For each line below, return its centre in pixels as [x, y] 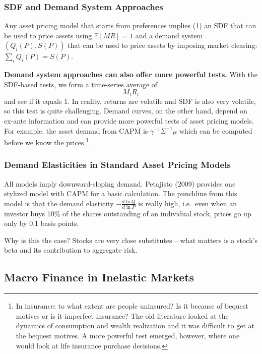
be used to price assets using [48, 35]
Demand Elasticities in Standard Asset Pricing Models [117, 165]
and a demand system [169, 35]
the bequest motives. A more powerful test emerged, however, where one [128, 336]
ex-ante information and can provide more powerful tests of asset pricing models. [129, 121]
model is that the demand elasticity [59, 203]
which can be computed [216, 130]
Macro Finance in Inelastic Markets [99, 277]
